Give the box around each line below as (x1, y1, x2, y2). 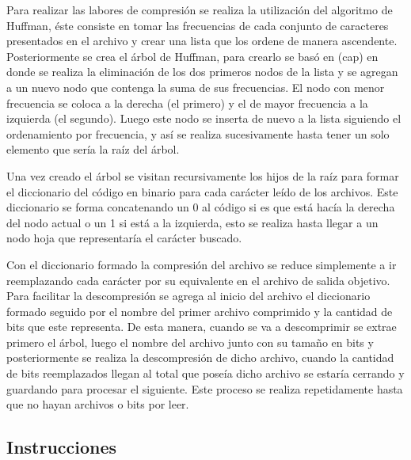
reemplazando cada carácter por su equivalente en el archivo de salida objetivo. (6, 272, 390, 288)
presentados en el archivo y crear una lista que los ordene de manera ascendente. (6, 32, 398, 49)
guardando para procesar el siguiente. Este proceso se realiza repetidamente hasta (6, 380, 403, 397)
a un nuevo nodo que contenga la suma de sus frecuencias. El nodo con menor (6, 78, 385, 95)
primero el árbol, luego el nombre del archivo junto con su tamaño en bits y (6, 333, 374, 350)
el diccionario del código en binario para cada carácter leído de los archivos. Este (6, 183, 398, 200)
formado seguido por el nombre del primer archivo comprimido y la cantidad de (6, 302, 393, 319)
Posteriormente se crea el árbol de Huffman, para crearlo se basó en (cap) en (6, 48, 379, 64)
